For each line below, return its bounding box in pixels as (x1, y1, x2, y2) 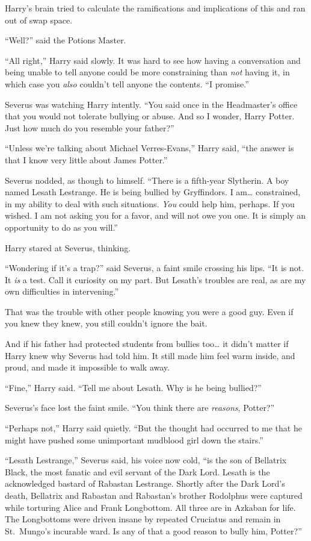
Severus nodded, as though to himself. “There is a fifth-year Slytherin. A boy (5, 174, 289, 186)
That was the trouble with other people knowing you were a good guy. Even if (5, 305, 294, 317)
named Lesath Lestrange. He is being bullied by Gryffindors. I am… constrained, (5, 186, 301, 198)
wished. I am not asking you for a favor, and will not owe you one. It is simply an (5, 209, 306, 222)
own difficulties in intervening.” (5, 285, 119, 298)
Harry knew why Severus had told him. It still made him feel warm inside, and (5, 349, 295, 361)
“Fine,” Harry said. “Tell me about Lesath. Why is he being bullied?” (5, 381, 262, 393)
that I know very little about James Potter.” (5, 153, 168, 166)
